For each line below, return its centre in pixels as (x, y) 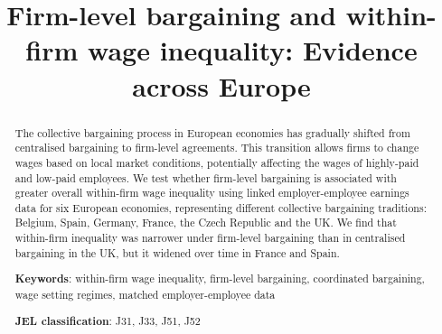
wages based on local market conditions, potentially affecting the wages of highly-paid (217, 162)
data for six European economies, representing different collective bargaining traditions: (221, 207)
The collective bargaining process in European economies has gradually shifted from (212, 132)
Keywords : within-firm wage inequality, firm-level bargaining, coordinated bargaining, (220, 279)
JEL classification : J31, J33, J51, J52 (108, 320)
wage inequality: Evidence (253, 50)
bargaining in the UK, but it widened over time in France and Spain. (177, 252)
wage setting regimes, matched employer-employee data (145, 294)
